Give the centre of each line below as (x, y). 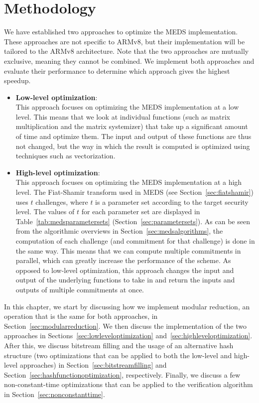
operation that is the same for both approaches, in (81, 316)
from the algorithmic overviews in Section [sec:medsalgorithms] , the (119, 231)
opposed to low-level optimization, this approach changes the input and (125, 270)
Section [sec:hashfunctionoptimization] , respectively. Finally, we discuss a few (122, 374)
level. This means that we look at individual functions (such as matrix (123, 116)
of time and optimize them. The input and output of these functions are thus (133, 136)
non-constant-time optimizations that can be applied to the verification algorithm (129, 384)
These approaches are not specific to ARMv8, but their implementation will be (125, 41)
